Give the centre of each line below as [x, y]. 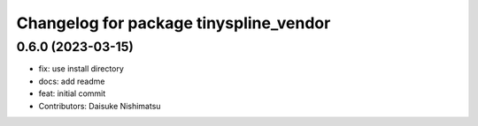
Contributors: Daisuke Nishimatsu [100, 106]
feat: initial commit [72, 93]
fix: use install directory [81, 69]
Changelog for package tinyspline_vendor [173, 23]
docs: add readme [72, 81]
